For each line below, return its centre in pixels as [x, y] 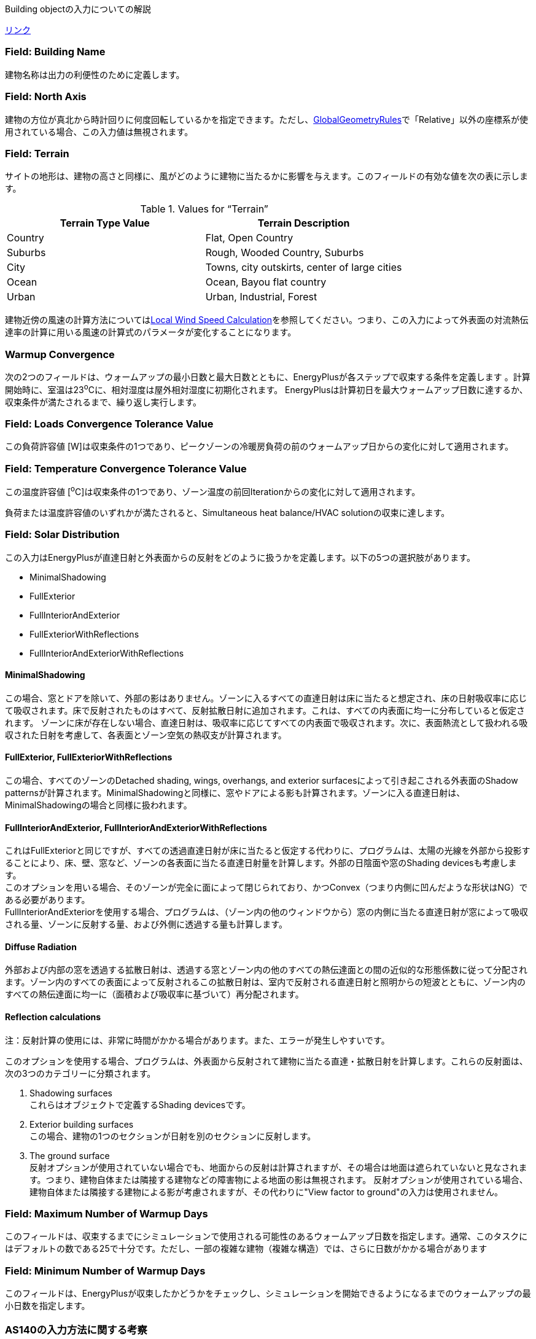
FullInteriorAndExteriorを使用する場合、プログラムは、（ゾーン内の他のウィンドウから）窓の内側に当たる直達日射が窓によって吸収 [267, 912]
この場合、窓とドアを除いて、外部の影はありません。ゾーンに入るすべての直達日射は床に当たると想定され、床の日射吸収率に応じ [266, 698]
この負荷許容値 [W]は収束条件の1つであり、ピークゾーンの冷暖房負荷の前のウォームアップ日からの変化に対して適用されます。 [259, 447]
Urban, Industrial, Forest [261, 297]
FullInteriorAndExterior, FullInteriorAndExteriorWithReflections [136, 827]
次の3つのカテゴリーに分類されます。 [80, 1073]
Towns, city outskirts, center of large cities [304, 267]
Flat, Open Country [249, 238]
